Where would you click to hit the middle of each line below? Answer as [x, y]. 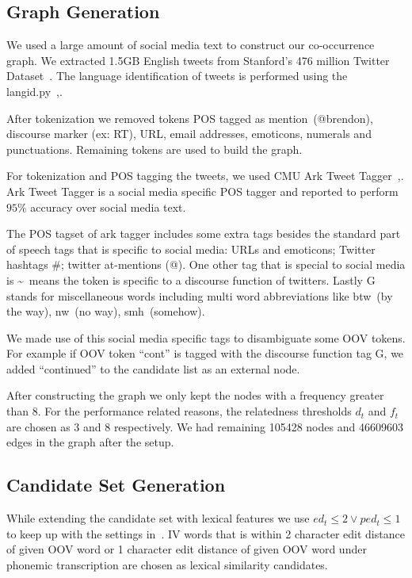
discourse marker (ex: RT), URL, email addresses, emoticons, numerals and [189, 134]
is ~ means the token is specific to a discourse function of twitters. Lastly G [191, 279]
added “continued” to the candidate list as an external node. [153, 368]
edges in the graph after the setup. [90, 442]
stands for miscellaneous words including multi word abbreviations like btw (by [200, 295]
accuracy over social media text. [108, 207]
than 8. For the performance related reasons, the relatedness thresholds [179, 411]
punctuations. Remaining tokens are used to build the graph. [154, 149]
